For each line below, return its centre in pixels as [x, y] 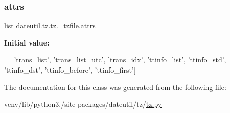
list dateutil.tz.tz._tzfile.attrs [50, 25]
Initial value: [27, 42]
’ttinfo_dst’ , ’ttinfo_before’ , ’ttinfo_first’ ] [70, 70]
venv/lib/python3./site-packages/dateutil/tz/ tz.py [83, 104]
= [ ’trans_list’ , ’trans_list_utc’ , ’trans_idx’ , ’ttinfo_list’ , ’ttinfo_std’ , [115, 60]
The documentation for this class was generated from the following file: [115, 87]
